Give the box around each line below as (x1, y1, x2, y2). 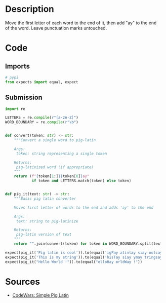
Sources (5, 276, 41, 287)
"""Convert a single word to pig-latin (14, 138, 96, 143)
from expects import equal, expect (5, 79, 79, 84)
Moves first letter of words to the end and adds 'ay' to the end (14, 205, 154, 210)
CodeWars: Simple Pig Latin (12, 292, 69, 298)
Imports (5, 62, 30, 70)
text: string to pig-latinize (16, 219, 79, 224)
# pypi (5, 75, 19, 80)
